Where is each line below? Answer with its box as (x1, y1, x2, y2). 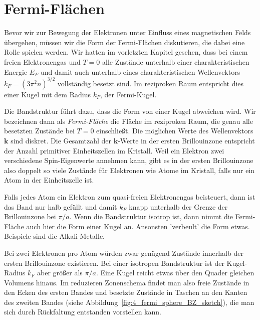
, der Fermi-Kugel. (100, 89, 157, 99)
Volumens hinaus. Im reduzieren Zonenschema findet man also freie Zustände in (4, 277, 249, 287)
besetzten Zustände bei (4, 125, 75, 136)
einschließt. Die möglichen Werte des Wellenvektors (96, 125, 253, 136)
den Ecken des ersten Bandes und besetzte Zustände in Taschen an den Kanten (4, 287, 247, 297)
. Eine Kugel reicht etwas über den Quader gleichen (96, 267, 254, 278)
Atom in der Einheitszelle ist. (4, 175, 94, 185)
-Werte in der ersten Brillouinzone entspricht (118, 135, 255, 145)
